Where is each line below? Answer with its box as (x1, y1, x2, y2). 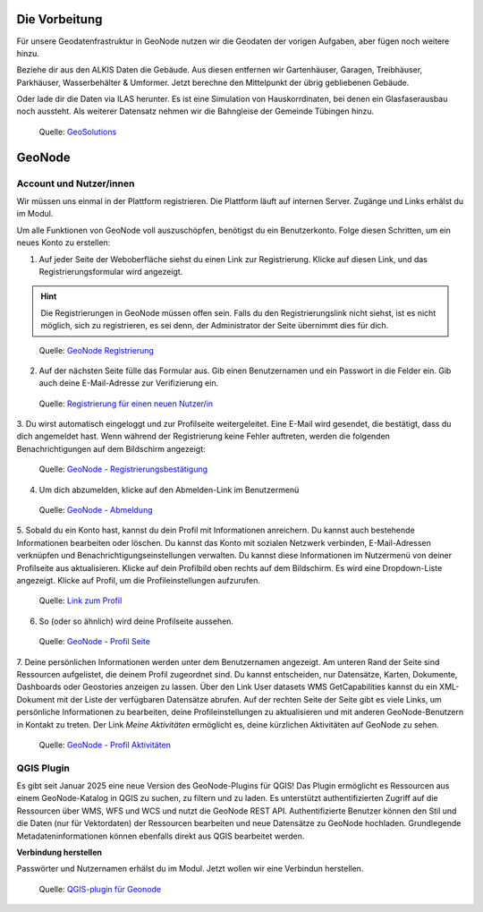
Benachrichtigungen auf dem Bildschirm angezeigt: (16, 443, 206, 454)
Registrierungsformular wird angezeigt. (38, 266, 183, 277)
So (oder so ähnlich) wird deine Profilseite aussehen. (38, 616, 234, 626)
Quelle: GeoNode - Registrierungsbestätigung (38, 464, 208, 474)
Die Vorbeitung (16, 12, 103, 27)
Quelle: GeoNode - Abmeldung (38, 505, 153, 516)
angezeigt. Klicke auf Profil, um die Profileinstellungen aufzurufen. (16, 575, 261, 585)
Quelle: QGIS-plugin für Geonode (38, 883, 161, 894)
